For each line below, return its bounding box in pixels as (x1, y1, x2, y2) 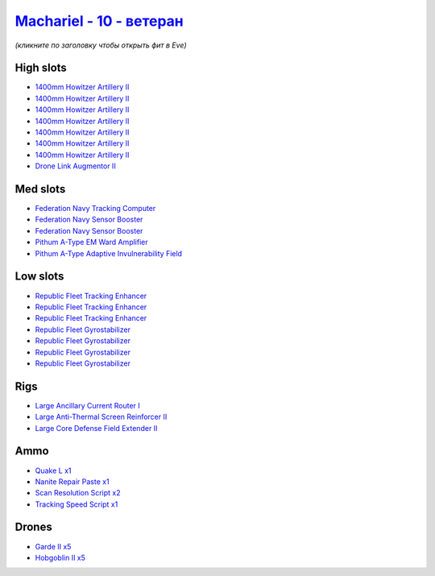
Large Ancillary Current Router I (35, 400, 140, 410)
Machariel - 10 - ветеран (14, 12, 184, 30)
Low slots (14, 270, 64, 284)
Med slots (14, 182, 66, 196)
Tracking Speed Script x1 (35, 499, 118, 509)
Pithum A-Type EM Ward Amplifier (35, 238, 148, 247)
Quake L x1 (35, 466, 72, 475)
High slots (14, 61, 68, 75)
